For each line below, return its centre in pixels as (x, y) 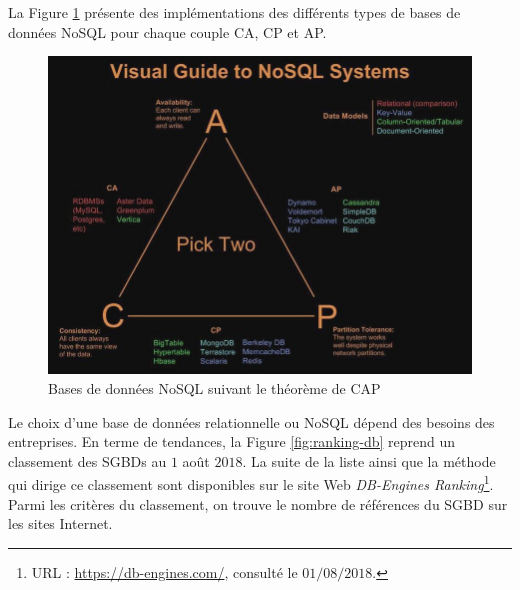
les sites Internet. (60, 523)
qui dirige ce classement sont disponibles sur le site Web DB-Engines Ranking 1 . (251, 483)
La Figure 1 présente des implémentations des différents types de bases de (234, 12)
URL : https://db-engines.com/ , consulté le (164, 571)
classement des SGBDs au (87, 460)
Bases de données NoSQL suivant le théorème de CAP (214, 388)
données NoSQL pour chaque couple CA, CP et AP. (167, 31)
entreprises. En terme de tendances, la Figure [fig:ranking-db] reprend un (231, 441)
